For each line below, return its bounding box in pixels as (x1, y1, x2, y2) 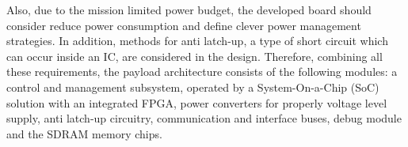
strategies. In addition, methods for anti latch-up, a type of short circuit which (6, 32, 388, 49)
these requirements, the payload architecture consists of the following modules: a (6, 63, 398, 80)
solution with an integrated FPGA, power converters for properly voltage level (6, 94, 387, 111)
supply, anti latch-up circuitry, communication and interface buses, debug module (6, 110, 402, 126)
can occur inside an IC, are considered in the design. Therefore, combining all (6, 47, 383, 64)
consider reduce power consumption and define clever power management (6, 17, 361, 33)
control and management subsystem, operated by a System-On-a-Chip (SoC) (6, 78, 379, 95)
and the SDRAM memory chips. (6, 125, 162, 141)
